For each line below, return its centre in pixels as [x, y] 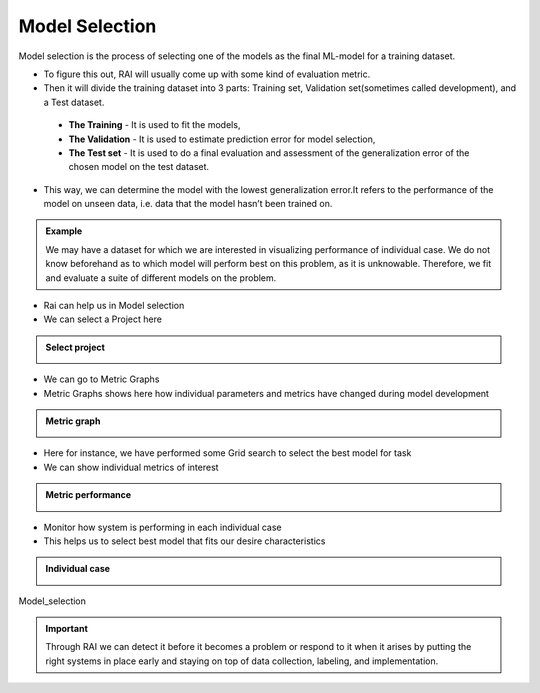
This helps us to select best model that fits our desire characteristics [184, 541]
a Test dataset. [74, 102]
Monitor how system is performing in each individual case [162, 527]
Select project [75, 347]
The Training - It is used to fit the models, [154, 125]
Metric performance [88, 495]
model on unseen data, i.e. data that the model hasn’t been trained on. [188, 204]
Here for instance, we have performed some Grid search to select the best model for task [227, 453]
